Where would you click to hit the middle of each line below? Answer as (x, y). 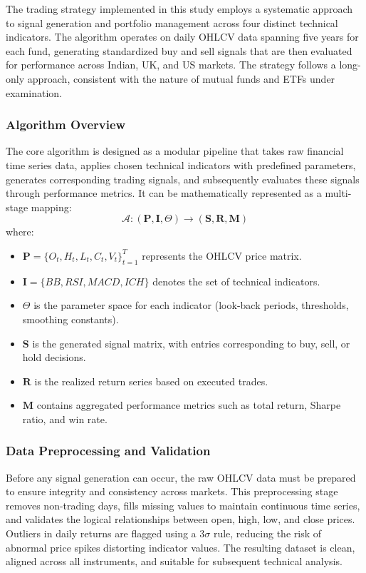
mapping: (51, 207)
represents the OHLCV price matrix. (222, 255)
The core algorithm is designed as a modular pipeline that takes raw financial (175, 151)
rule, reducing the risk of (267, 533)
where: (20, 232)
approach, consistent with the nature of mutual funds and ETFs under (181, 78)
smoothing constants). (70, 319)
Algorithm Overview (66, 125)
